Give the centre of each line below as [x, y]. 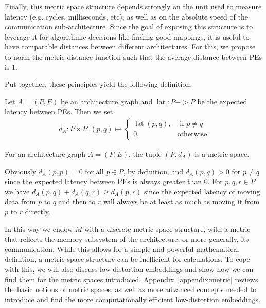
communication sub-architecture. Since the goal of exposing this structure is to [129, 26]
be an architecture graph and [107, 101]
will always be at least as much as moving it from [181, 201]
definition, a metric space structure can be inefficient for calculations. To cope [127, 259]
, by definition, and [153, 171]
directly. [38, 211]
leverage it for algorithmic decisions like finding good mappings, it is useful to [127, 36]
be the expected [222, 101]
